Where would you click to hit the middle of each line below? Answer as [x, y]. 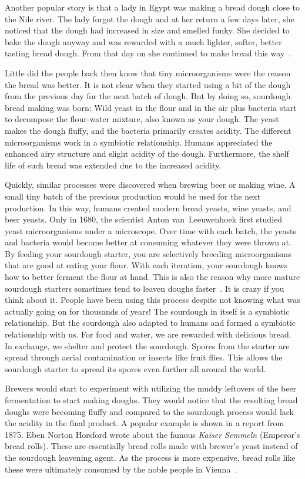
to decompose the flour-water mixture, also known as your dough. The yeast [142, 119]
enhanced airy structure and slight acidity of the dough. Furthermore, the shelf [147, 154]
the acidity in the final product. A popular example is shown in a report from [145, 423]
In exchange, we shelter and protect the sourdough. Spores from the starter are [147, 345]
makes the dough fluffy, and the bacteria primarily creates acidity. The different [148, 130]
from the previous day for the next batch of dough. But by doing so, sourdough [148, 96]
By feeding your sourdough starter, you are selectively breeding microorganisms [148, 253]
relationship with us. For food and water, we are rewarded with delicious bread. [148, 334]
